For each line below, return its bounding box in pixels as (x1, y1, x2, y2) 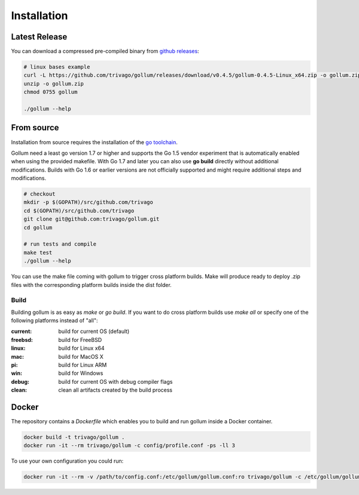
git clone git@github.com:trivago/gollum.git (23, 216, 160, 222)
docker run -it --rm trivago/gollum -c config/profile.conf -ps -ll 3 (23, 442, 236, 449)
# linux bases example (23, 63, 90, 71)
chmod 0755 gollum (23, 88, 78, 96)
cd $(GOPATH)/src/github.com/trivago (23, 207, 135, 214)
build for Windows (58, 369, 104, 377)
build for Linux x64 (58, 344, 105, 352)
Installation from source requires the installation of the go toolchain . (11, 138, 178, 146)
